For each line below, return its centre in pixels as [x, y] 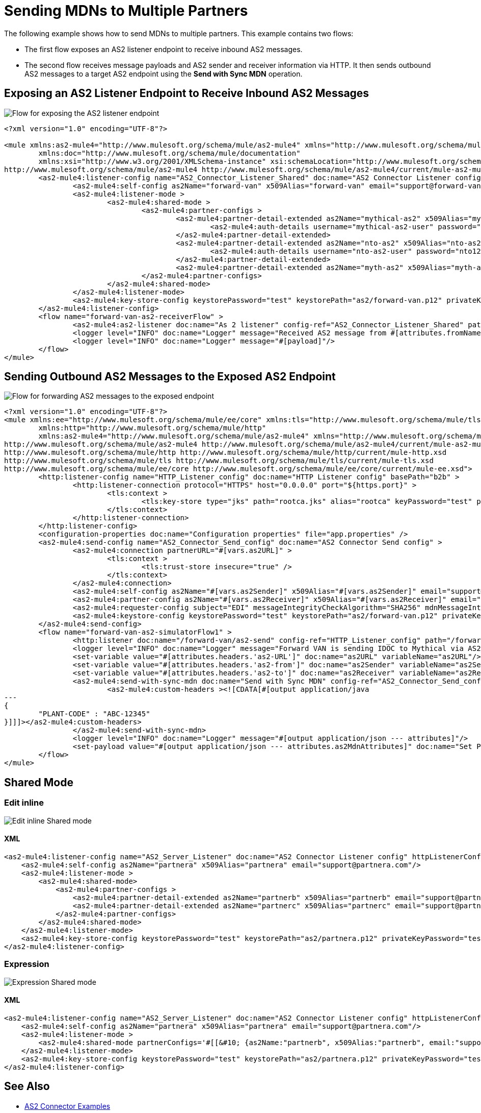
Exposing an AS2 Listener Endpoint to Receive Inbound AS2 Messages [187, 93]
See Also [27, 1086]
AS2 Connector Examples [68, 1106]
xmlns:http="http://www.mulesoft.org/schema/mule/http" [152, 428]
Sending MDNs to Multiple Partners [126, 11]
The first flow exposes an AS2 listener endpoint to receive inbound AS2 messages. [164, 49]
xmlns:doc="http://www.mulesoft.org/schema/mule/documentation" [169, 153]
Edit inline [24, 803]
